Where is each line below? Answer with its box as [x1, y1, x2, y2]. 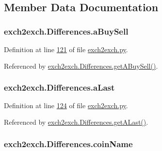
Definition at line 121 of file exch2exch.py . [4, 44, 128, 54]
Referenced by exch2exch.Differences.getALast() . [4, 117, 148, 127]
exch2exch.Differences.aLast [4, 81, 115, 94]
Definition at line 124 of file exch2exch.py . [4, 100, 128, 111]
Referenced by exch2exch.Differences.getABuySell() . [4, 60, 158, 71]
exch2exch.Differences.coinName [4, 137, 133, 150]
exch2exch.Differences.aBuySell [4, 25, 129, 37]
